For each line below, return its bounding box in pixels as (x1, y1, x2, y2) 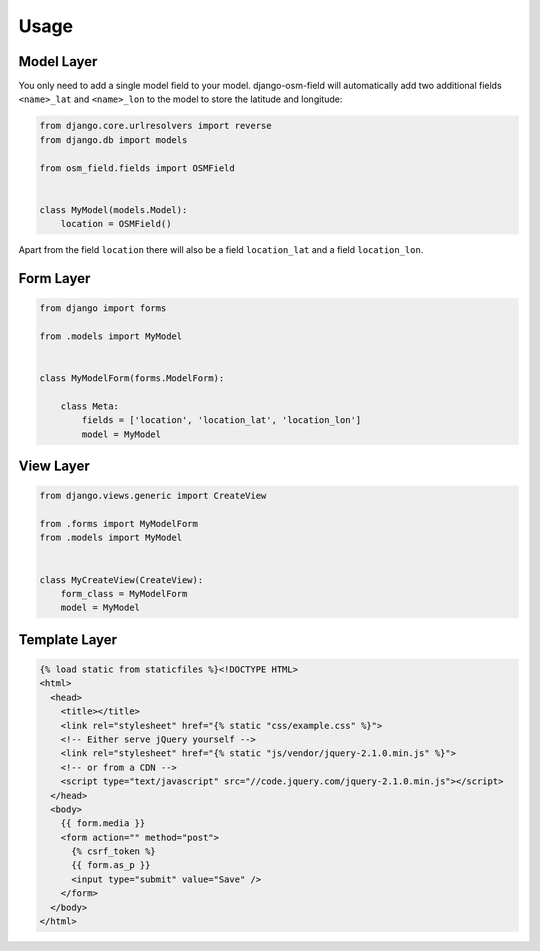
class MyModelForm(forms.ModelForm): (39, 373, 225, 384)
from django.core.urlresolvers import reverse (39, 120, 272, 132)
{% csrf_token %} (71, 846, 157, 857)
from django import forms (39, 303, 167, 314)
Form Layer (18, 270, 91, 287)
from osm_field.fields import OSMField (39, 162, 235, 174)
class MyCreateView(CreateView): (39, 574, 204, 585)
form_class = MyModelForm (60, 588, 188, 599)
